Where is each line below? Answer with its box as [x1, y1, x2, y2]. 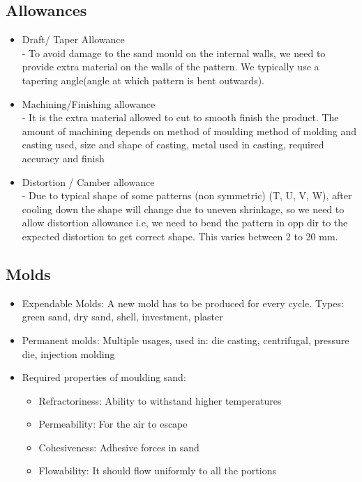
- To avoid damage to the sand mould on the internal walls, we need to [22, 45, 326, 60]
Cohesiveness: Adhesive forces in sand [38, 440, 199, 454]
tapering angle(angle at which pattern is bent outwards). [22, 72, 264, 87]
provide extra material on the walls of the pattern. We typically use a [22, 59, 319, 74]
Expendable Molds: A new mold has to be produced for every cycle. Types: [22, 295, 344, 310]
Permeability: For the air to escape [38, 417, 188, 431]
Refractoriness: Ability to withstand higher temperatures [38, 393, 282, 407]
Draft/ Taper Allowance [22, 32, 125, 47]
